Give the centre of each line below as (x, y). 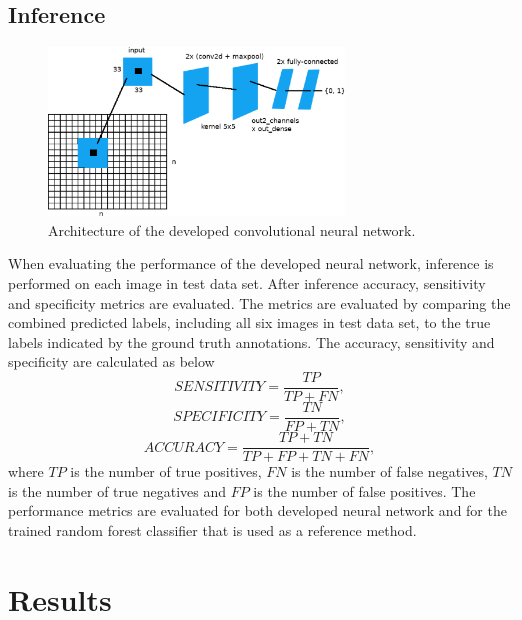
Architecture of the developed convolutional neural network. (232, 229)
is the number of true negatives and (117, 490)
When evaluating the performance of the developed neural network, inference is (251, 263)
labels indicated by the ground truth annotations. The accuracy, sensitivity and (251, 341)
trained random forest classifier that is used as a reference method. (212, 529)
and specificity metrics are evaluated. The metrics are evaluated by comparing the (259, 302)
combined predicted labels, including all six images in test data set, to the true (249, 322)
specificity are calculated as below (111, 361)
